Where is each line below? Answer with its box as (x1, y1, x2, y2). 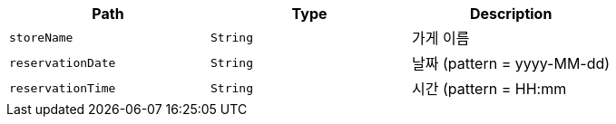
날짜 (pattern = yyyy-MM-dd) (412, 54, 611, 72)
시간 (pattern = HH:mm (412, 80, 567, 98)
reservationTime (9, 81, 116, 95)
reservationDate (9, 55, 116, 70)
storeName (9, 30, 73, 44)
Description (469, 5, 552, 23)
